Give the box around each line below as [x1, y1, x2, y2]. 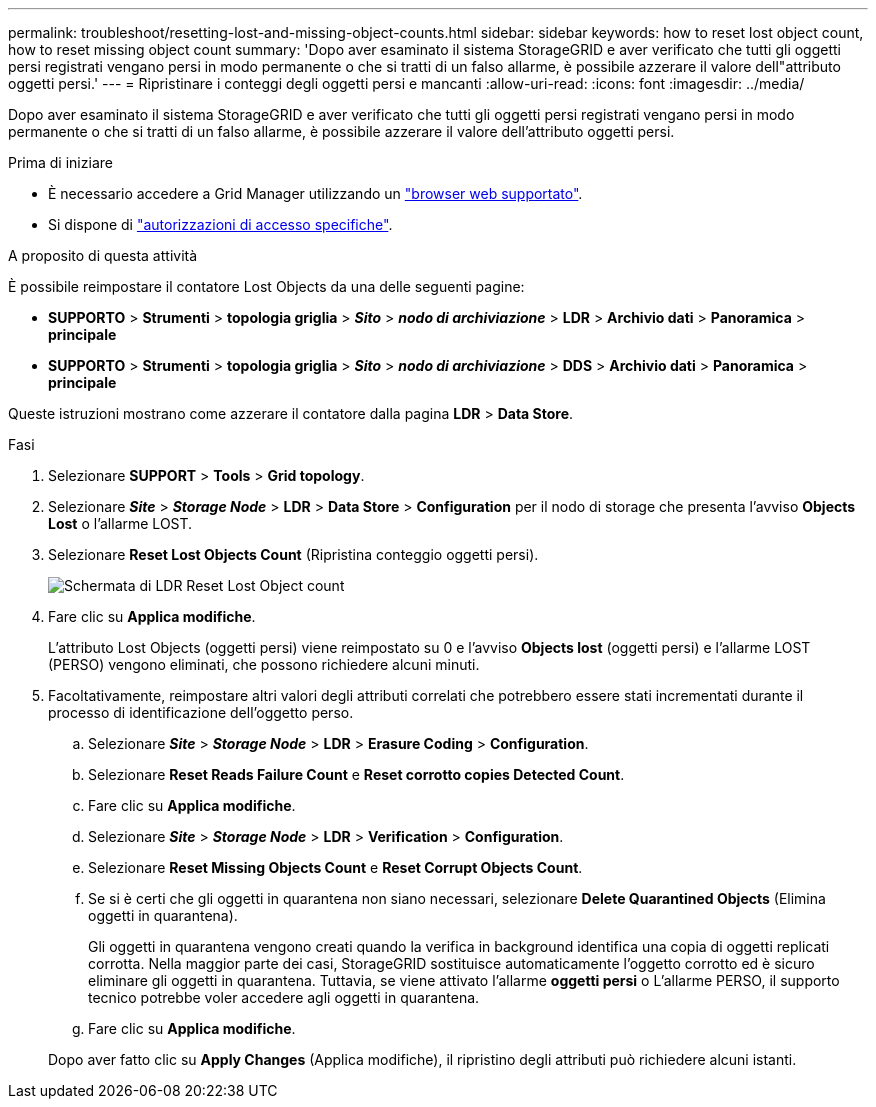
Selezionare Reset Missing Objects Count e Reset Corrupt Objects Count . [88, 859, 583, 876]
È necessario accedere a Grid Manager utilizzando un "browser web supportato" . [48, 185, 583, 202]
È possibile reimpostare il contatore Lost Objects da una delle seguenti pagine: [8, 278, 525, 295]
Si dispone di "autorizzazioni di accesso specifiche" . [48, 216, 393, 233]
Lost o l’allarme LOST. [48, 515, 193, 532]
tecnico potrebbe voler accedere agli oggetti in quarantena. [88, 989, 480, 1006]
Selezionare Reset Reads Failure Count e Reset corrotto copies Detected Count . [88, 766, 625, 783]
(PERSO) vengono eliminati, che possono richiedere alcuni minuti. [48, 656, 480, 673]
